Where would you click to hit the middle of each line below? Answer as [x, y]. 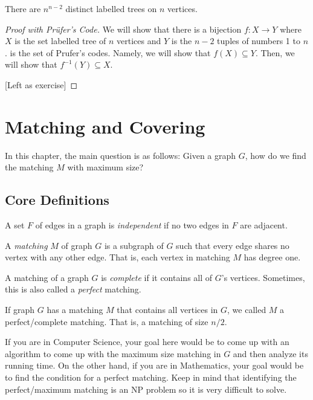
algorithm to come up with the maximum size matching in [113, 353]
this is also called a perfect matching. [73, 289]
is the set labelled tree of [60, 41]
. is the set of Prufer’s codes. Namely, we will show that [108, 52]
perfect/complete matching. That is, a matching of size [107, 321]
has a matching [75, 310]
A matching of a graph [47, 277]
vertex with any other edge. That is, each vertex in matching [118, 257]
